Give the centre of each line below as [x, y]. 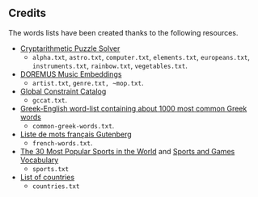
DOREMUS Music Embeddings [71, 74]
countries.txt [56, 186]
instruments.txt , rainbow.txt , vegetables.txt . [110, 65]
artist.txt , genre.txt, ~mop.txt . [88, 82]
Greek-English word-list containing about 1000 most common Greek [133, 108]
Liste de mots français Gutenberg [76, 134]
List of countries [47, 177]
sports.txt [51, 169]
